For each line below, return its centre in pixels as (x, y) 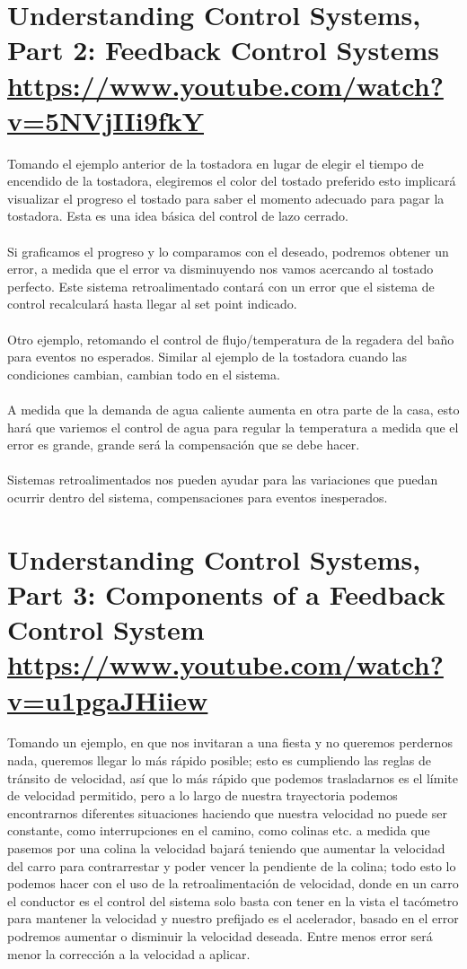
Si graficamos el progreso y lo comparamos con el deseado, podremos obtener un (228, 251)
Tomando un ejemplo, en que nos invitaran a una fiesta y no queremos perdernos (230, 742)
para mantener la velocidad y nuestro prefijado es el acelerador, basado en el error (233, 918)
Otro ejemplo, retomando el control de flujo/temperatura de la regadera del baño (231, 339)
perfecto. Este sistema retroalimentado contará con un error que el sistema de (221, 286)
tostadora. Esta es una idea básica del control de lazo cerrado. (178, 216)
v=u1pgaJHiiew (108, 699)
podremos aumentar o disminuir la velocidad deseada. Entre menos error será (220, 935)
